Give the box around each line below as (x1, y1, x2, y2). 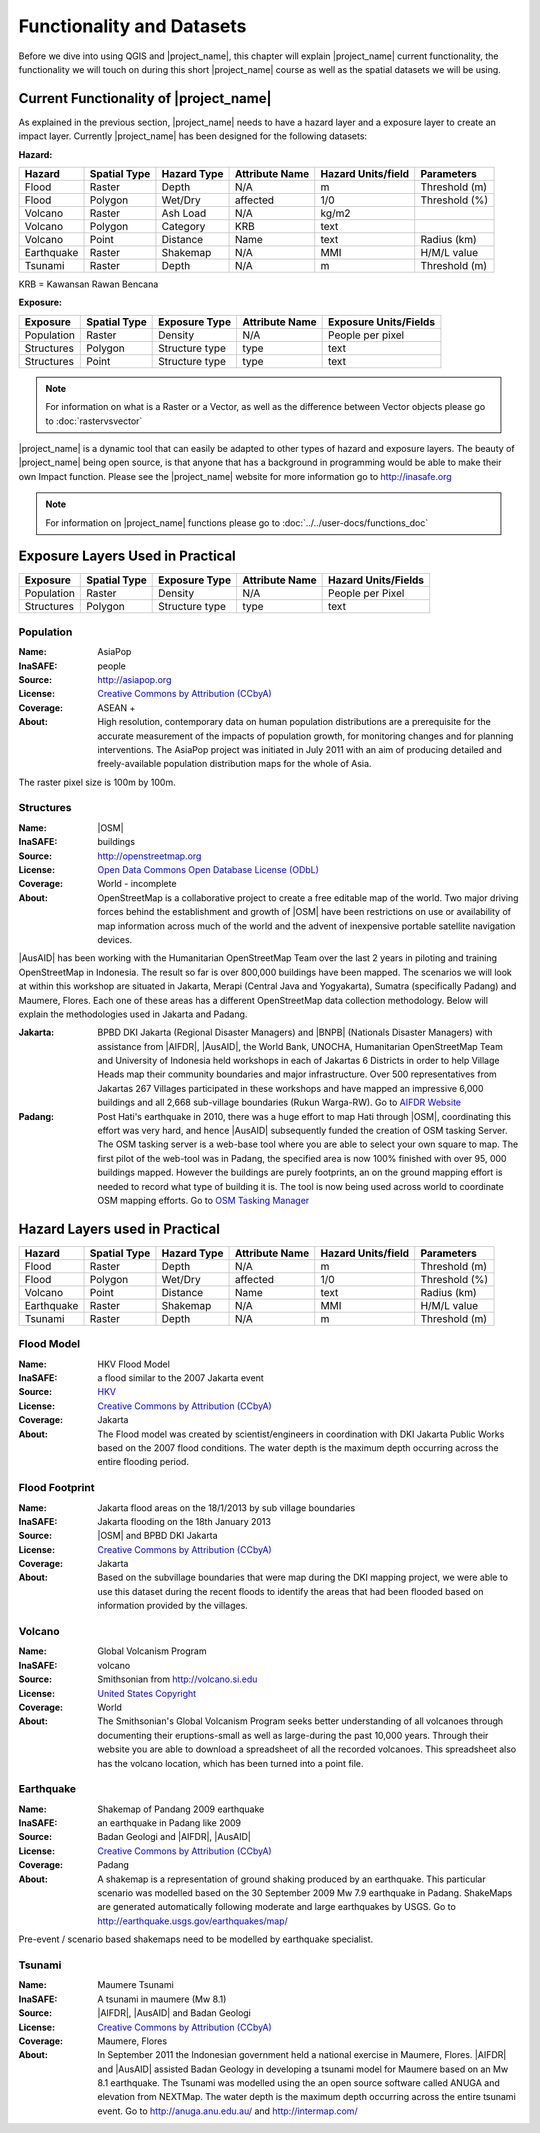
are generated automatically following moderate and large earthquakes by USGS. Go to (97, 1901, 457, 1913)
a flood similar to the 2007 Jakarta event (97, 1372, 264, 1384)
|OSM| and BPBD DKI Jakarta (97, 1530, 219, 1542)
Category (161, 220, 206, 234)
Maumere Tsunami (97, 1979, 174, 1991)
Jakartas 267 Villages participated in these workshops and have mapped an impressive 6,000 (97, 1082, 484, 1094)
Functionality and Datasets (18, 15, 247, 37)
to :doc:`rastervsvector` (45, 415, 143, 427)
